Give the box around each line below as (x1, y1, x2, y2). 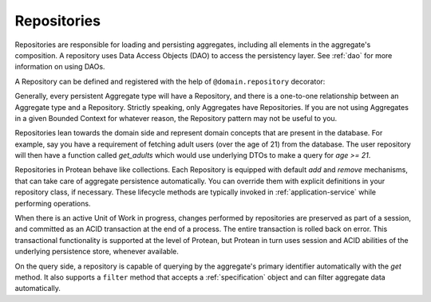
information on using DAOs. (14, 62, 105, 72)
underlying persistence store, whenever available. (14, 247, 179, 257)
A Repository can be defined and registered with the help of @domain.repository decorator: (14, 76, 326, 86)
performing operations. (14, 198, 91, 208)
